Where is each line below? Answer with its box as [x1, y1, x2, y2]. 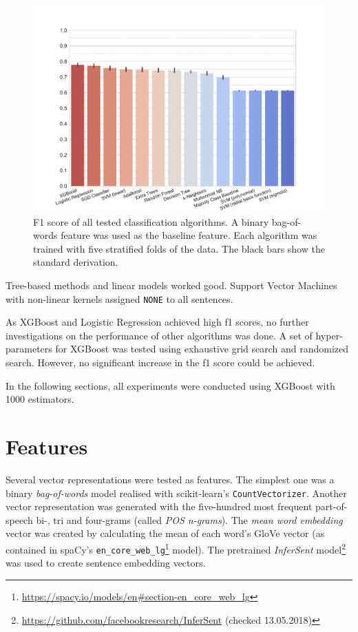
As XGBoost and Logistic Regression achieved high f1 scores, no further [6, 315, 309, 329]
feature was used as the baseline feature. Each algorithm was [61, 228, 317, 242]
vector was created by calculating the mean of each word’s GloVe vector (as [6, 526, 325, 540]
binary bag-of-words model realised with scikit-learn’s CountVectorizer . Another [6, 485, 347, 500]
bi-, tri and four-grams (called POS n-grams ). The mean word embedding [36, 512, 343, 527]
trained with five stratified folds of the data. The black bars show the [33, 241, 325, 255]
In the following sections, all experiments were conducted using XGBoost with [6, 378, 335, 392]
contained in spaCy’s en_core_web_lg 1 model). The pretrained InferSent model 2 [6, 540, 346, 556]
